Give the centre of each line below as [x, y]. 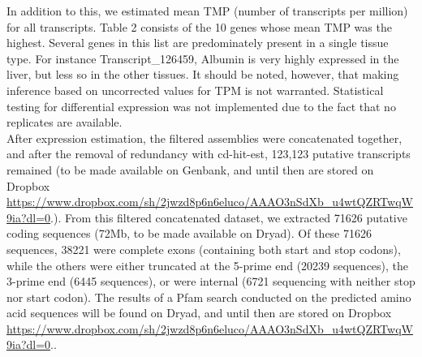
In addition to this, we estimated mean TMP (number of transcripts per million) [207, 11]
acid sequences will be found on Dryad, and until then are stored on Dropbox [199, 313]
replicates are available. [65, 122]
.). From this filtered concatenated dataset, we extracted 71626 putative [229, 217]
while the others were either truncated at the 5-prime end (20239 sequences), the [208, 265]
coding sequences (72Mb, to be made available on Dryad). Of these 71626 [189, 233]
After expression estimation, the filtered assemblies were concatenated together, [205, 138]
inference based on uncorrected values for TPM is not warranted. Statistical [195, 90]
